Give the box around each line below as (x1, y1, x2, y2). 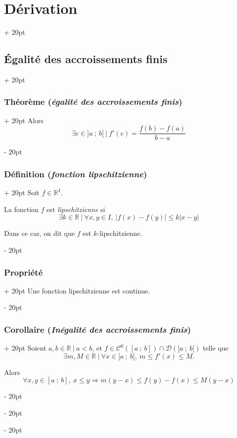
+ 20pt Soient (4, 343, 47, 353)
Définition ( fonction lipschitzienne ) (4, 167, 147, 180)
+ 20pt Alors (4, 115, 44, 125)
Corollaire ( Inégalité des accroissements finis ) (4, 323, 191, 335)
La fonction (4, 204, 39, 214)
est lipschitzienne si (47, 204, 105, 214)
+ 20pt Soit (4, 187, 40, 198)
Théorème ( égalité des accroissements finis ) (4, 95, 182, 108)
